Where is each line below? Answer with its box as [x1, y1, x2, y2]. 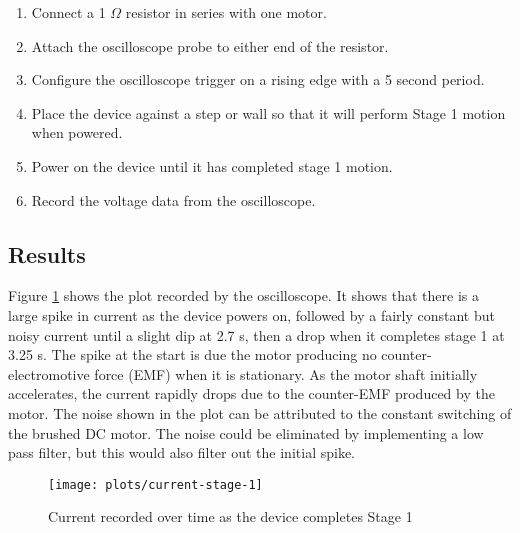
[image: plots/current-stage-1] [48, 477, 263, 492]
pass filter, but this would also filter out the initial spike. [8, 442, 355, 463]
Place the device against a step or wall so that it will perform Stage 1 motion [31, 102, 506, 123]
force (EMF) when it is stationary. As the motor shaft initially [94, 363, 478, 384]
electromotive [8, 363, 90, 384]
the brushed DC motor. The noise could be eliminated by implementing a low [8, 422, 484, 443]
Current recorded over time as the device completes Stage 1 [48, 506, 413, 527]
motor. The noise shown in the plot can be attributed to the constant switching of [8, 402, 512, 423]
